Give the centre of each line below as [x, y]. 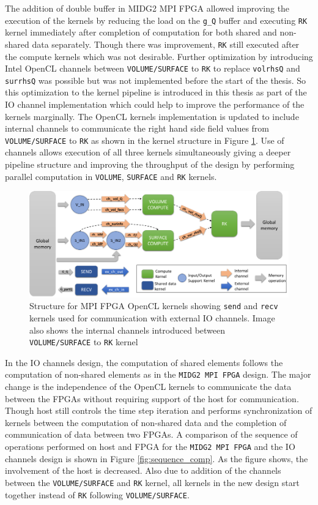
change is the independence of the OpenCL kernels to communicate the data [148, 387]
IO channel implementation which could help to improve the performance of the [155, 104]
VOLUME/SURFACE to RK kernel [84, 342]
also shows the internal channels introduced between [128, 330]
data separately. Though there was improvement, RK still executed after [166, 44]
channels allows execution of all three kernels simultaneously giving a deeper [148, 152]
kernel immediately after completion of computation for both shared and [141, 32]
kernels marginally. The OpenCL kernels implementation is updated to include [152, 116]
